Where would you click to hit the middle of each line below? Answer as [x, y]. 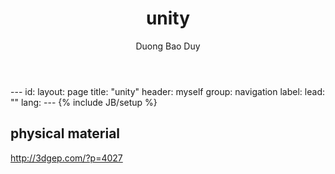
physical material [65, 133]
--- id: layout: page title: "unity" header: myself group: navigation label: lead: [167, 91]
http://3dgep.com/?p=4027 [66, 158]
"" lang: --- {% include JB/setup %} [84, 102]
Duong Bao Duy [168, 46]
